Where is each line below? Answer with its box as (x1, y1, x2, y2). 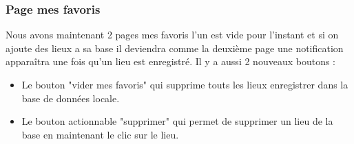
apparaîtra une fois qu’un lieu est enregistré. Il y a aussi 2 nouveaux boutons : (6, 54, 335, 69)
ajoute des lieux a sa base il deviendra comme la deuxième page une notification (6, 40, 344, 55)
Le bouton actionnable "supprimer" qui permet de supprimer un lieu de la (21, 114, 333, 128)
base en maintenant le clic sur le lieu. (21, 127, 179, 141)
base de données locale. (21, 91, 120, 105)
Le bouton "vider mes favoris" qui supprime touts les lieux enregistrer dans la (21, 77, 348, 91)
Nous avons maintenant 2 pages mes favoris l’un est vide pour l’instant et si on (6, 27, 339, 42)
